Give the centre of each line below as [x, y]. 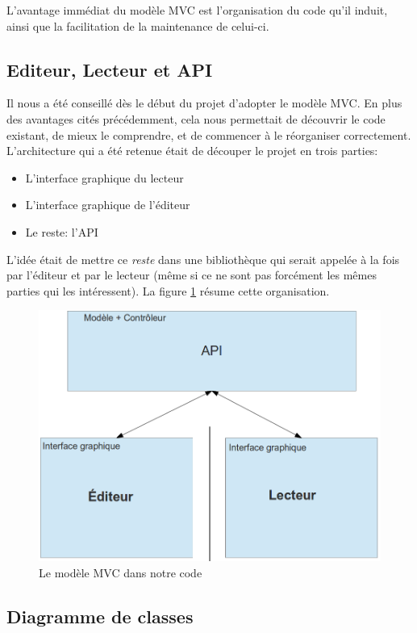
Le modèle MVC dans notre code [121, 572]
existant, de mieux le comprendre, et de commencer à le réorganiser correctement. [209, 134]
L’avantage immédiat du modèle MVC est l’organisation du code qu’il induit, [197, 10]
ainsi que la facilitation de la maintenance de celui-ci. [138, 25]
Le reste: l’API [62, 231]
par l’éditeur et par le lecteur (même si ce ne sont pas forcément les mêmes [192, 275]
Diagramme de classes [100, 616]
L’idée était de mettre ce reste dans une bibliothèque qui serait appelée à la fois [203, 259]
